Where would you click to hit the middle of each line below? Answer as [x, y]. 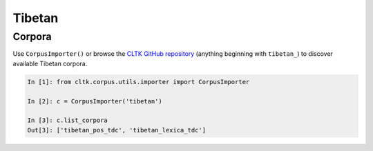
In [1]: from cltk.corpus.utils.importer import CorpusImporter [138, 82]
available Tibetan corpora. [50, 63]
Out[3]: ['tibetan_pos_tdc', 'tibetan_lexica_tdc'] [117, 130]
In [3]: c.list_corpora [68, 120]
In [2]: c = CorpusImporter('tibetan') [95, 101]
